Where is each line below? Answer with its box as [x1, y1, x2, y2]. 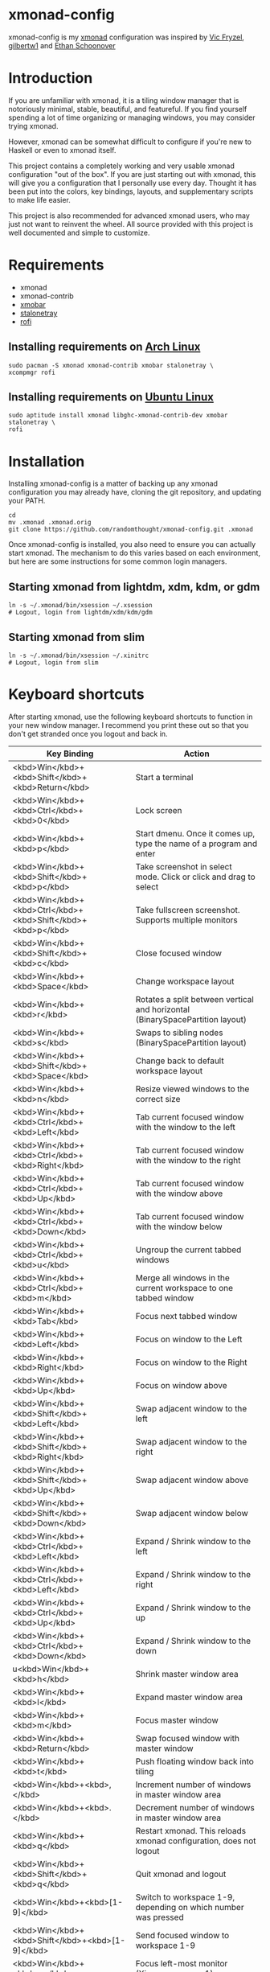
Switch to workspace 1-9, [135, 1892, 235, 1903]
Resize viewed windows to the [135, 1083, 250, 1095]
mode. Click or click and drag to [135, 871, 256, 882]
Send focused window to [135, 1929, 230, 1941]
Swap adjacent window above [135, 1474, 249, 1485]
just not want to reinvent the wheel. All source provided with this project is [8, 219, 254, 228]
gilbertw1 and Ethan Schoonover [8, 40, 116, 50]
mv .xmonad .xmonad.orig [8, 519, 92, 527]
